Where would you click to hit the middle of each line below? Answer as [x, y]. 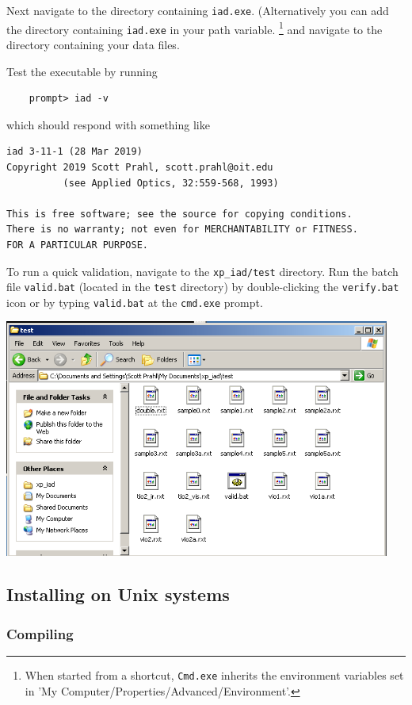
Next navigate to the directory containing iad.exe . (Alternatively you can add [198, 10]
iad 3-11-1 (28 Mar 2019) [74, 152]
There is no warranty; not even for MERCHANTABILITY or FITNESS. [182, 230]
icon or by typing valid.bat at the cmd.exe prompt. [135, 302]
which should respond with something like [108, 124]
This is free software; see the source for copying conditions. [179, 214]
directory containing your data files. [93, 44]
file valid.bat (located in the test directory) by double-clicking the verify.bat [203, 287]
